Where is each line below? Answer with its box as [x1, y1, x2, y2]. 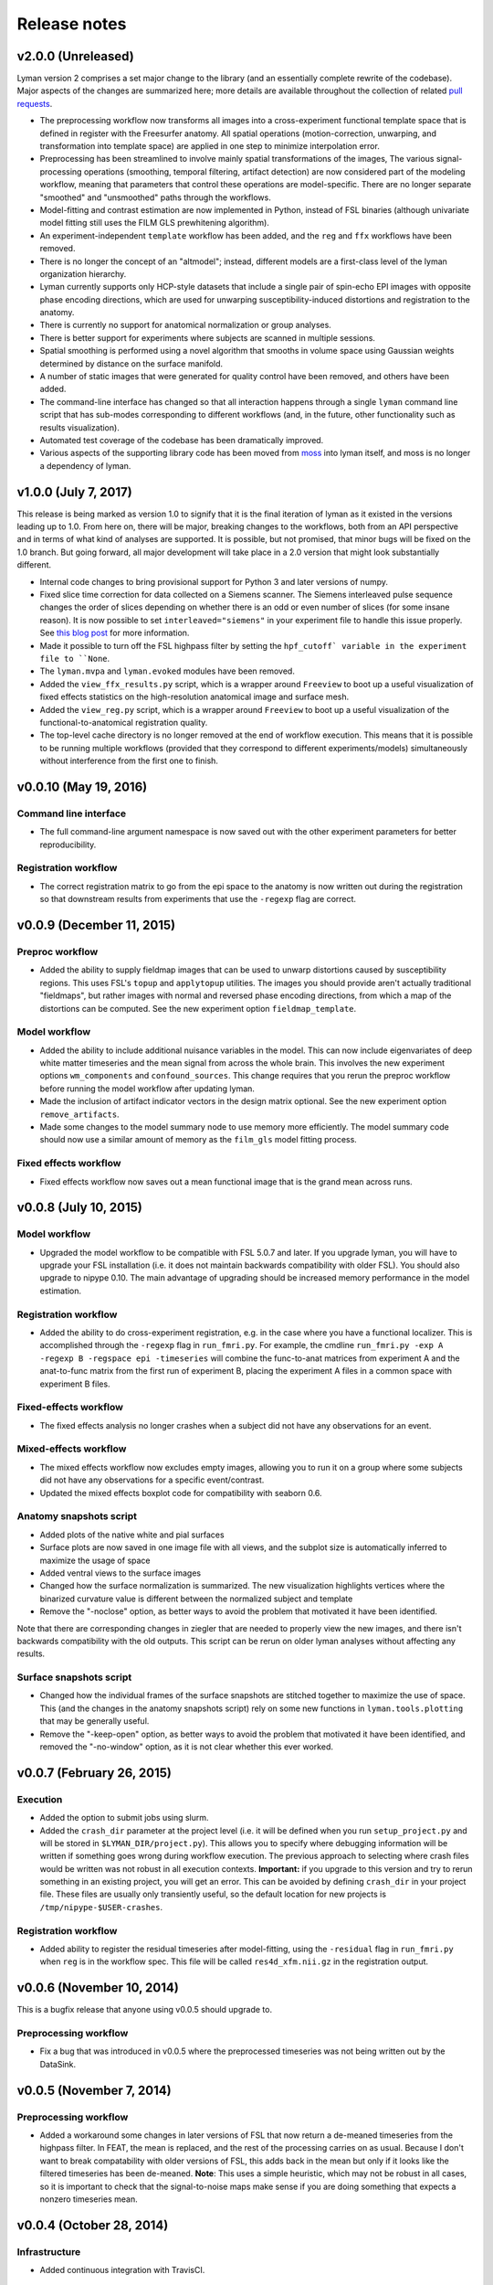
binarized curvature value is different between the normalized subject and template [39, 1593, 353, 1604]
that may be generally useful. [39, 1716, 150, 1727]
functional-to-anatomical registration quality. [39, 717, 208, 728]
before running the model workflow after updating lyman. [39, 1083, 256, 1094]
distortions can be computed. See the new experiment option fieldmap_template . [39, 1003, 357, 1014]
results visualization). [39, 421, 121, 433]
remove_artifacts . [39, 1109, 120, 1120]
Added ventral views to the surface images [39, 1568, 201, 1578]
